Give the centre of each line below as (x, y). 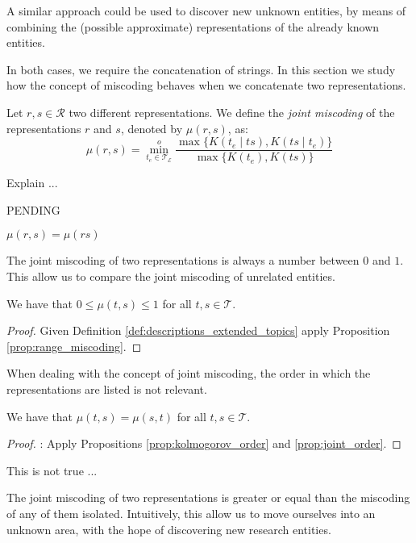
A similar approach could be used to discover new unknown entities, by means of (206, 10)
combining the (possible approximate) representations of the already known (193, 26)
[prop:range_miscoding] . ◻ (74, 346)
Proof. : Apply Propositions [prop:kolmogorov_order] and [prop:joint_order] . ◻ (204, 443)
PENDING (33, 209)
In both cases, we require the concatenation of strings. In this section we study (201, 69)
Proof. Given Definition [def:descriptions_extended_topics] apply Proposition (198, 330)
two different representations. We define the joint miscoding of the (232, 112)
